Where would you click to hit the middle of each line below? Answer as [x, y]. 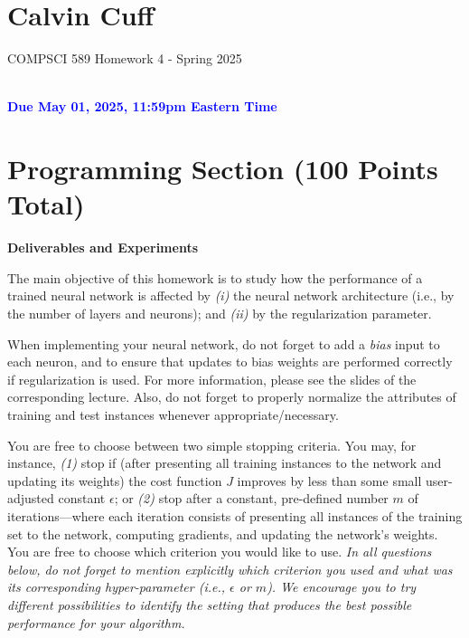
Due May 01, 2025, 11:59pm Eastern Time [142, 106]
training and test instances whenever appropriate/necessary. [173, 414]
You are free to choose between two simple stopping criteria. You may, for [212, 445]
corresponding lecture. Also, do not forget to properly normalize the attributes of [232, 397]
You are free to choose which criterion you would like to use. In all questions [220, 552]
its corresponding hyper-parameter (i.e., [117, 587]
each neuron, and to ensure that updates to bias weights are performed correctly [230, 362]
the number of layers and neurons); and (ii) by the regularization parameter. [220, 313]
